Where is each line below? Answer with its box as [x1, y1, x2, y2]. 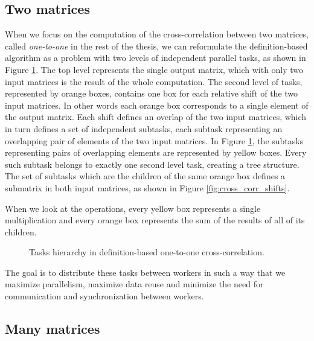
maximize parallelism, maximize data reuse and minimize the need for [5, 278, 264, 290]
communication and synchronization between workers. [5, 290, 204, 302]
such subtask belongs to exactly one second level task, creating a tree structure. [5, 158, 300, 170]
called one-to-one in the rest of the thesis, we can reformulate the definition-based [5, 39, 308, 52]
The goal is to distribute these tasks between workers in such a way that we [5, 266, 286, 278]
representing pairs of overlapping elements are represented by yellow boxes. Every [5, 146, 307, 159]
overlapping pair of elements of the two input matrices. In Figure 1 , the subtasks [5, 134, 304, 147]
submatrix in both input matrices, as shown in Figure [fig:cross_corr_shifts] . [5, 181, 290, 194]
